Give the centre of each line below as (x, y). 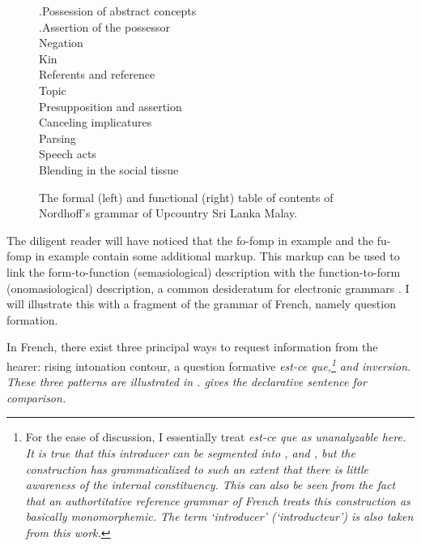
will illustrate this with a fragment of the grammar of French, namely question (201, 304)
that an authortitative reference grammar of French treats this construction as (218, 500)
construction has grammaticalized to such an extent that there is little (197, 469)
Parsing (57, 138)
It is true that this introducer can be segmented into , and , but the (190, 452)
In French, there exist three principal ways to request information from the (192, 347)
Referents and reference (97, 74)
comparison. (36, 397)
